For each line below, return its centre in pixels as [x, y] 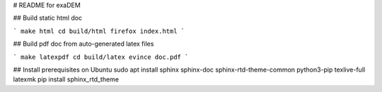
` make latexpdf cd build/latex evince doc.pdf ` [101, 57]
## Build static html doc [48, 18]
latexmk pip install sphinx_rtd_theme [66, 79]
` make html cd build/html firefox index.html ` [99, 31]
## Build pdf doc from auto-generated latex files [83, 44]
